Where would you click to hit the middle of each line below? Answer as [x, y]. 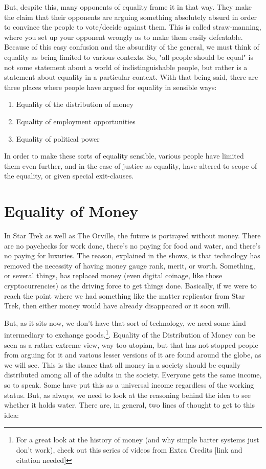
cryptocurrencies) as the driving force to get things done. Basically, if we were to [130, 285]
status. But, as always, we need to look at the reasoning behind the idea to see [128, 395]
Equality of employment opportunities [76, 121]
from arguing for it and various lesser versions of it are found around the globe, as [133, 355]
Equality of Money [71, 211]
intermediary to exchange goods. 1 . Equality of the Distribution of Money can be [130, 334]
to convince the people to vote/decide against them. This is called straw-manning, [133, 27]
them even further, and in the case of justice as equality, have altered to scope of [131, 165]
